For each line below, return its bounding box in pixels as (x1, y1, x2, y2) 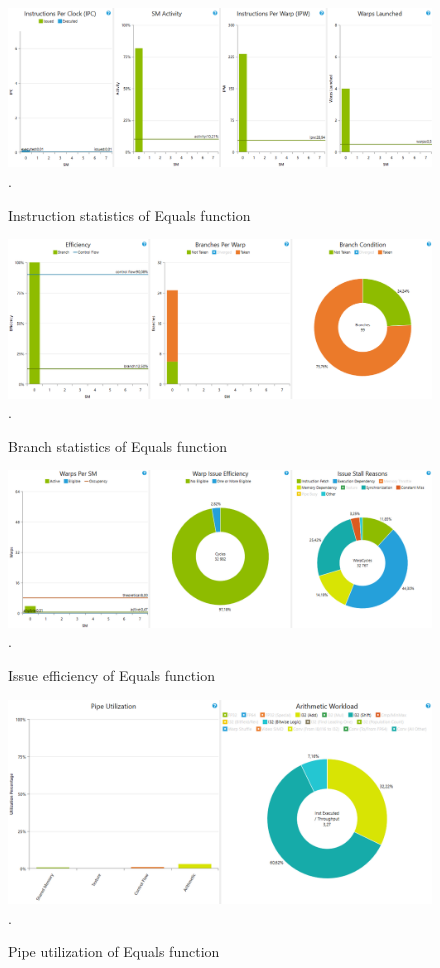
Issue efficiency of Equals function (8, 664, 215, 685)
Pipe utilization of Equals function (8, 941, 220, 962)
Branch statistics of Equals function (8, 435, 227, 456)
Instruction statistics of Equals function (8, 204, 251, 225)
